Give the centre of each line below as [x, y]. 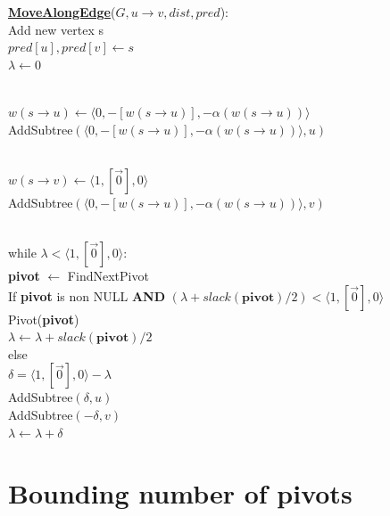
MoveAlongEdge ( [62, 12]
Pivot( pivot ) [44, 319]
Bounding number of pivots [180, 493]
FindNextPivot [108, 275]
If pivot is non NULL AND [87, 295]
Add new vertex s [56, 29]
